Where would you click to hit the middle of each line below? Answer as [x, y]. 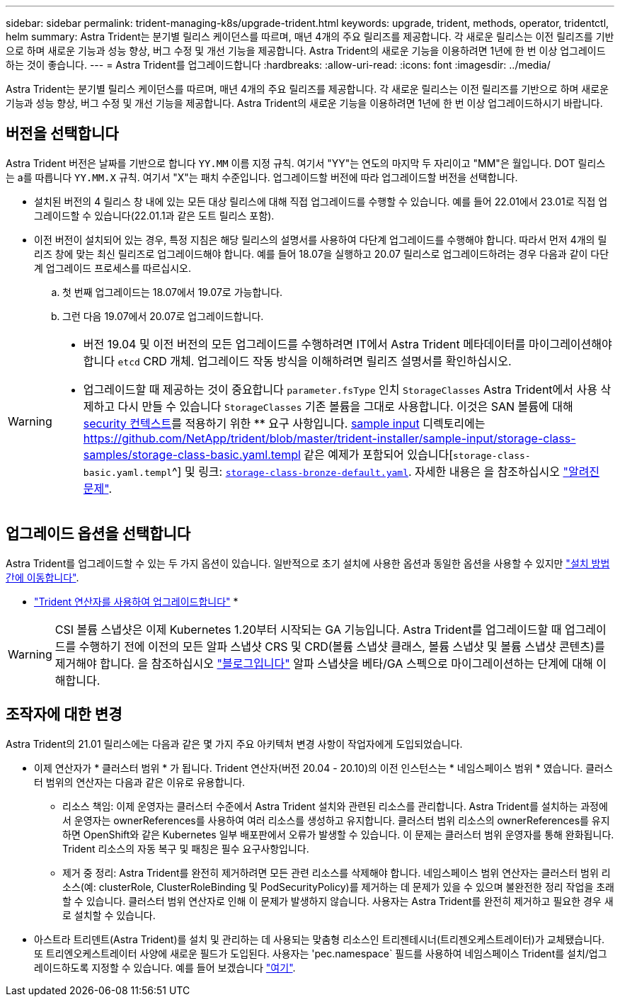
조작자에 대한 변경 [64, 715]
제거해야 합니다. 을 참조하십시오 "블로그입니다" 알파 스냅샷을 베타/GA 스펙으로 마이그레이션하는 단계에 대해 [324, 663]
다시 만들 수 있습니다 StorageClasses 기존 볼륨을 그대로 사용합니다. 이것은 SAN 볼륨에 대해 [345, 406]
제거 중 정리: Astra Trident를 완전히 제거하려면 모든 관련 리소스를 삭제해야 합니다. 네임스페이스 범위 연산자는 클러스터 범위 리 [337, 872]
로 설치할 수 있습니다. [109, 915]
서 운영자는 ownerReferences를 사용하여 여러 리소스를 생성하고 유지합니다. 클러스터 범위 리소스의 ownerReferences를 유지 [336, 820]
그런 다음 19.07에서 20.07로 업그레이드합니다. [163, 316]
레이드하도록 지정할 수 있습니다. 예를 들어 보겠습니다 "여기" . [165, 967]
